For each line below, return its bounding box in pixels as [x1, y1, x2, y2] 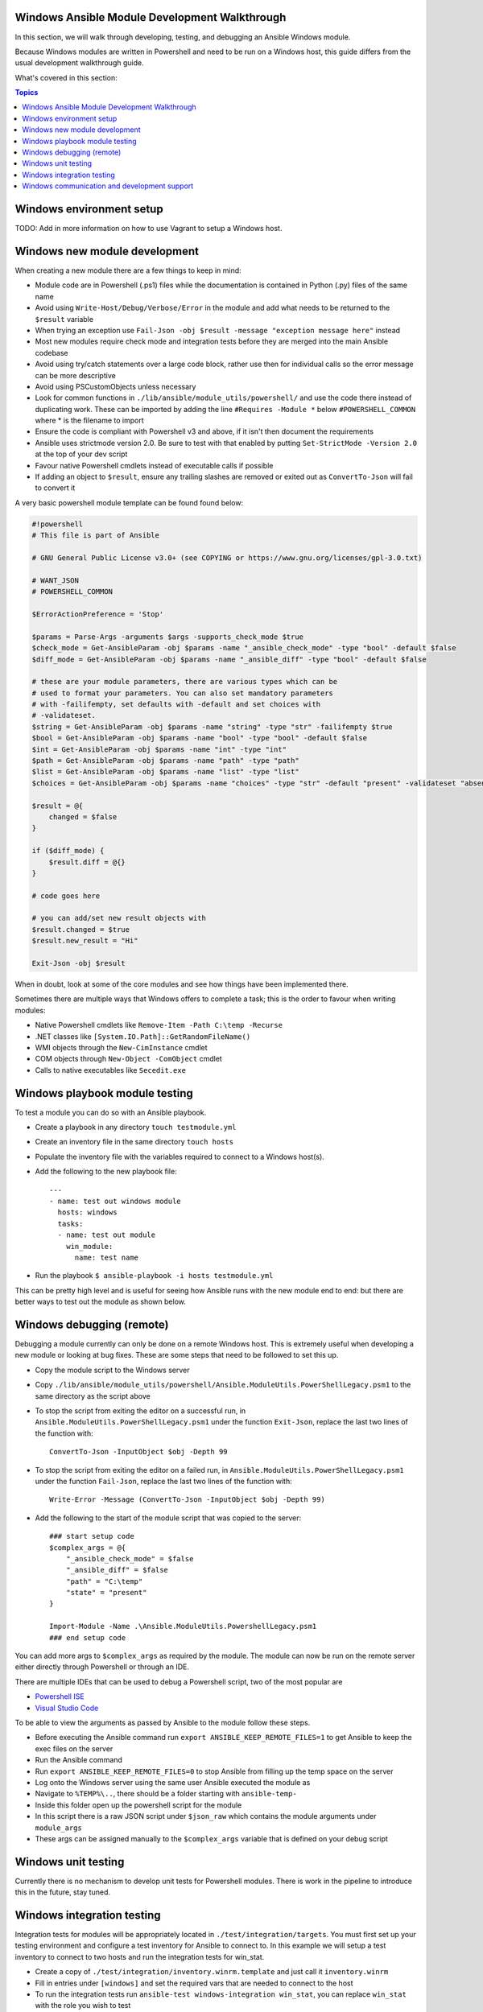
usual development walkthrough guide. [14, 58, 144, 68]
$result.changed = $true [31, 925, 130, 934]
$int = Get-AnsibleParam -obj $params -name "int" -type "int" [31, 744, 287, 754]
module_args [35, 1823, 82, 1833]
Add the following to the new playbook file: [35, 1167, 177, 1177]
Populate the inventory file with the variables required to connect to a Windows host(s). [35, 1152, 325, 1161]
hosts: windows [57, 1208, 118, 1217]
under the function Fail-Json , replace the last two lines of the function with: [35, 1476, 293, 1486]
